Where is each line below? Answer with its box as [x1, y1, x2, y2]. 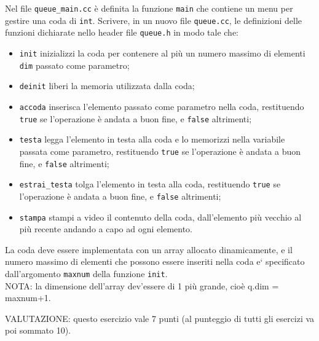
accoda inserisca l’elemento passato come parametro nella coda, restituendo [19, 100, 304, 112]
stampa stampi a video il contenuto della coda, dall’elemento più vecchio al [19, 210, 302, 223]
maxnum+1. [5, 291, 51, 304]
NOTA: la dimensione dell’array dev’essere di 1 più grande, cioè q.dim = [5, 279, 279, 292]
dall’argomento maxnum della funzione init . [5, 267, 168, 280]
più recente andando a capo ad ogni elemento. [19, 222, 192, 235]
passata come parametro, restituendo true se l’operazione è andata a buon [19, 144, 301, 157]
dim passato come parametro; [19, 58, 130, 71]
